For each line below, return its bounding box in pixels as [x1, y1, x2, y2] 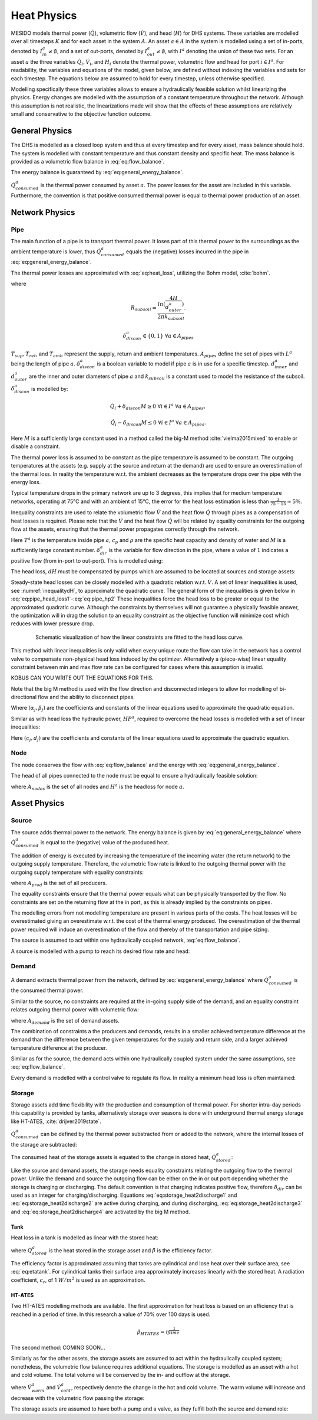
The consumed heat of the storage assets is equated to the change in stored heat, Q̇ [11, 1153, 217, 1160]
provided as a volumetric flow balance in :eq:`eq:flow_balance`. [11, 158, 165, 165]
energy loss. [11, 478, 41, 485]
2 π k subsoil [157, 314, 185, 321]
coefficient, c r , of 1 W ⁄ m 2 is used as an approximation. [11, 1276, 145, 1285]
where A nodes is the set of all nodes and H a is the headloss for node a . [11, 782, 184, 791]
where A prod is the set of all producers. [11, 879, 107, 888]
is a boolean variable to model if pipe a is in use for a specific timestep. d [97, 360, 275, 367]
